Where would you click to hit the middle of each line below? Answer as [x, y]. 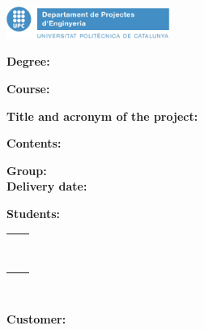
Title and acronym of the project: [102, 116]
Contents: [34, 143]
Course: [28, 88]
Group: [27, 170]
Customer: [36, 319]
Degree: [28, 61]
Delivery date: [47, 186]
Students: [34, 213]
